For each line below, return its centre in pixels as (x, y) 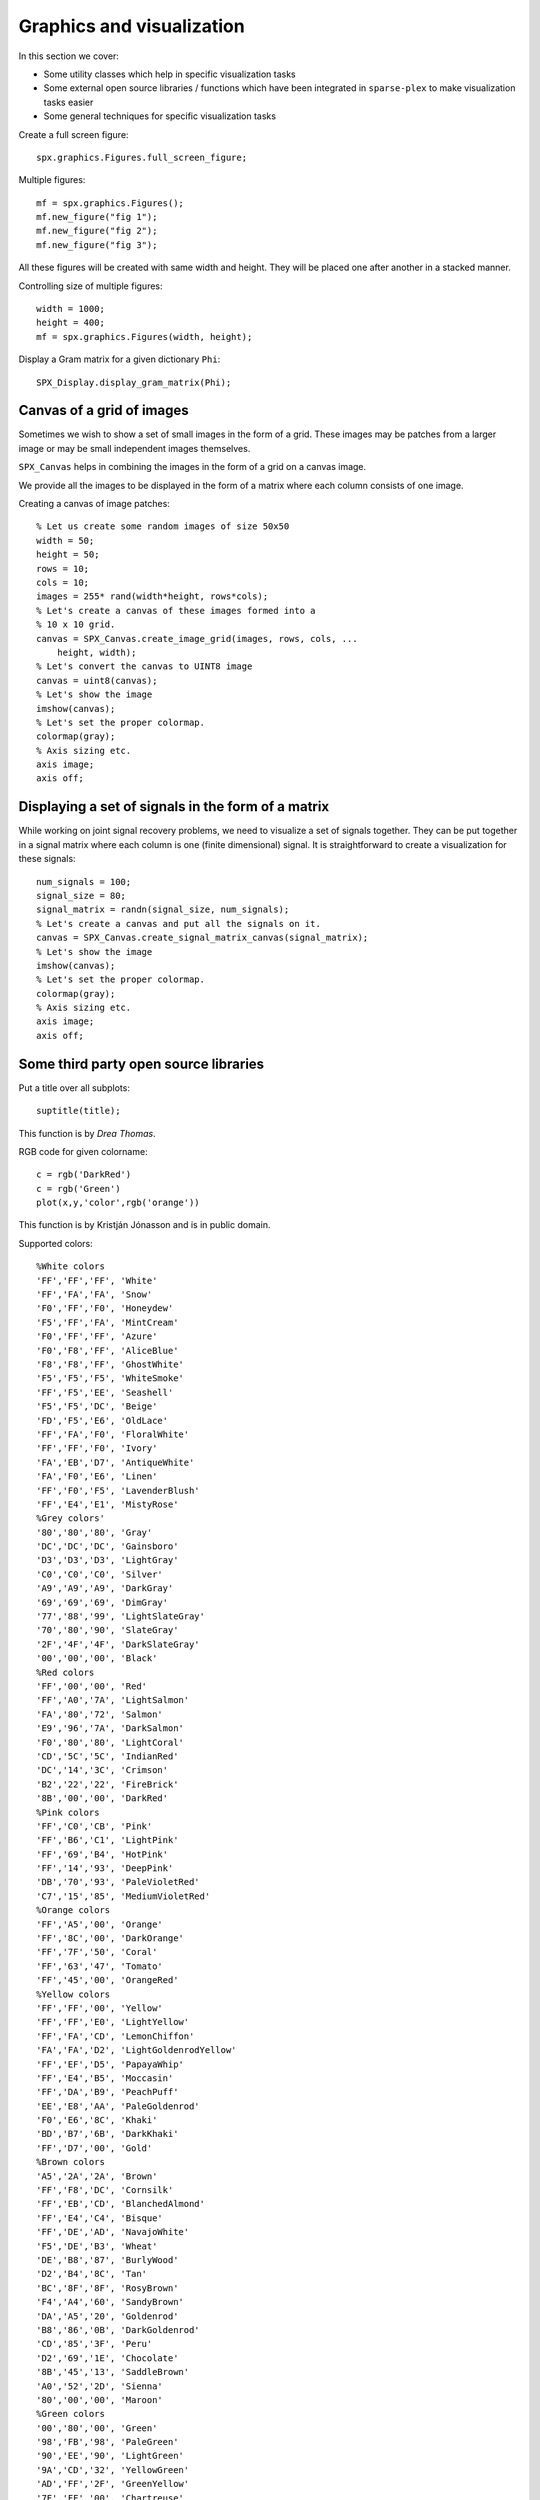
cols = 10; (63, 582)
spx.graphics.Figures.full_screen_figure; (142, 157)
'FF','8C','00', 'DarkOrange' (110, 1938)
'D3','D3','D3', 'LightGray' (107, 1560)
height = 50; (68, 554)
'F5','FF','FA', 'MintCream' (107, 1322)
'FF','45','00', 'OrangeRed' (107, 1980)
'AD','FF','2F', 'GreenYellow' (113, 2484)
